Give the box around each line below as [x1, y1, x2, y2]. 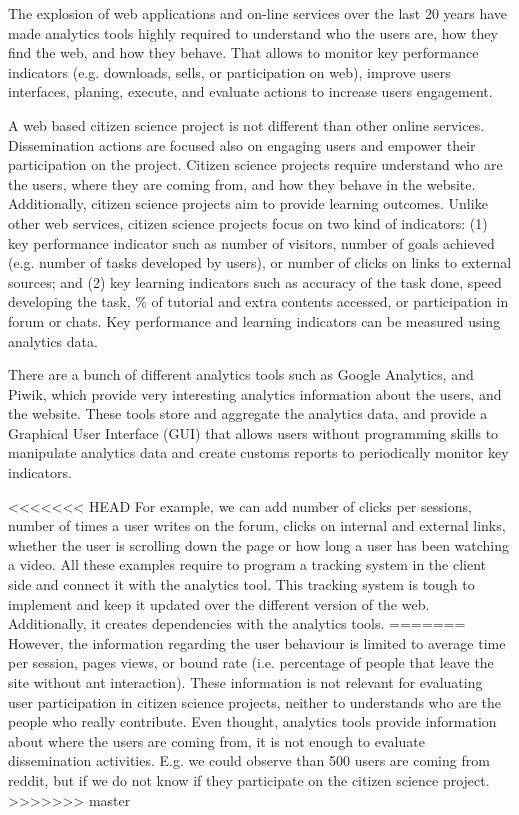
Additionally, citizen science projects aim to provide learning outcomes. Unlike [8, 193, 488, 214]
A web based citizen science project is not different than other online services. [8, 114, 485, 135]
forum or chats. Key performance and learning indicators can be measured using [8, 310, 501, 331]
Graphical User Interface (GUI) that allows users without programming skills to [8, 422, 499, 443]
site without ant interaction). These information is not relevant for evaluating [8, 672, 483, 692]
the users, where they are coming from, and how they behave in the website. [8, 173, 476, 194]
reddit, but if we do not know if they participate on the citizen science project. [8, 769, 490, 790]
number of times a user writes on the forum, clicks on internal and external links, [8, 515, 506, 536]
